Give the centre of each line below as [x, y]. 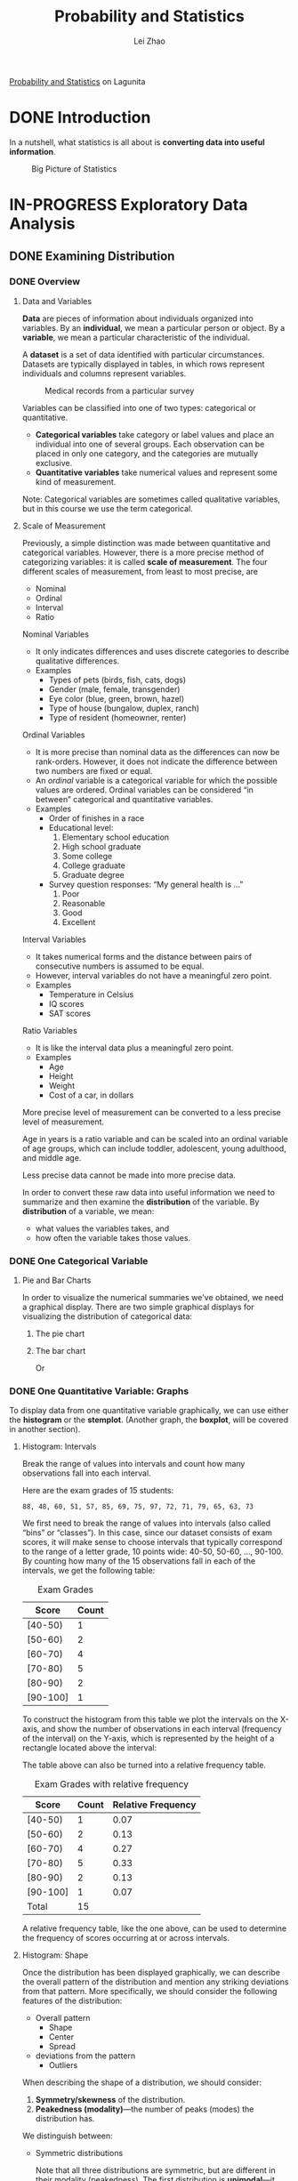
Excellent [79, 921]
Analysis [42, 224]
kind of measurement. [76, 481]
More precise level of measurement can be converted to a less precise [152, 1112]
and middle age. [52, 1157]
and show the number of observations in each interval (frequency [161, 1729]
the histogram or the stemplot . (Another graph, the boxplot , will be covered [149, 1420]
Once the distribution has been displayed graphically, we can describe [151, 1973]
